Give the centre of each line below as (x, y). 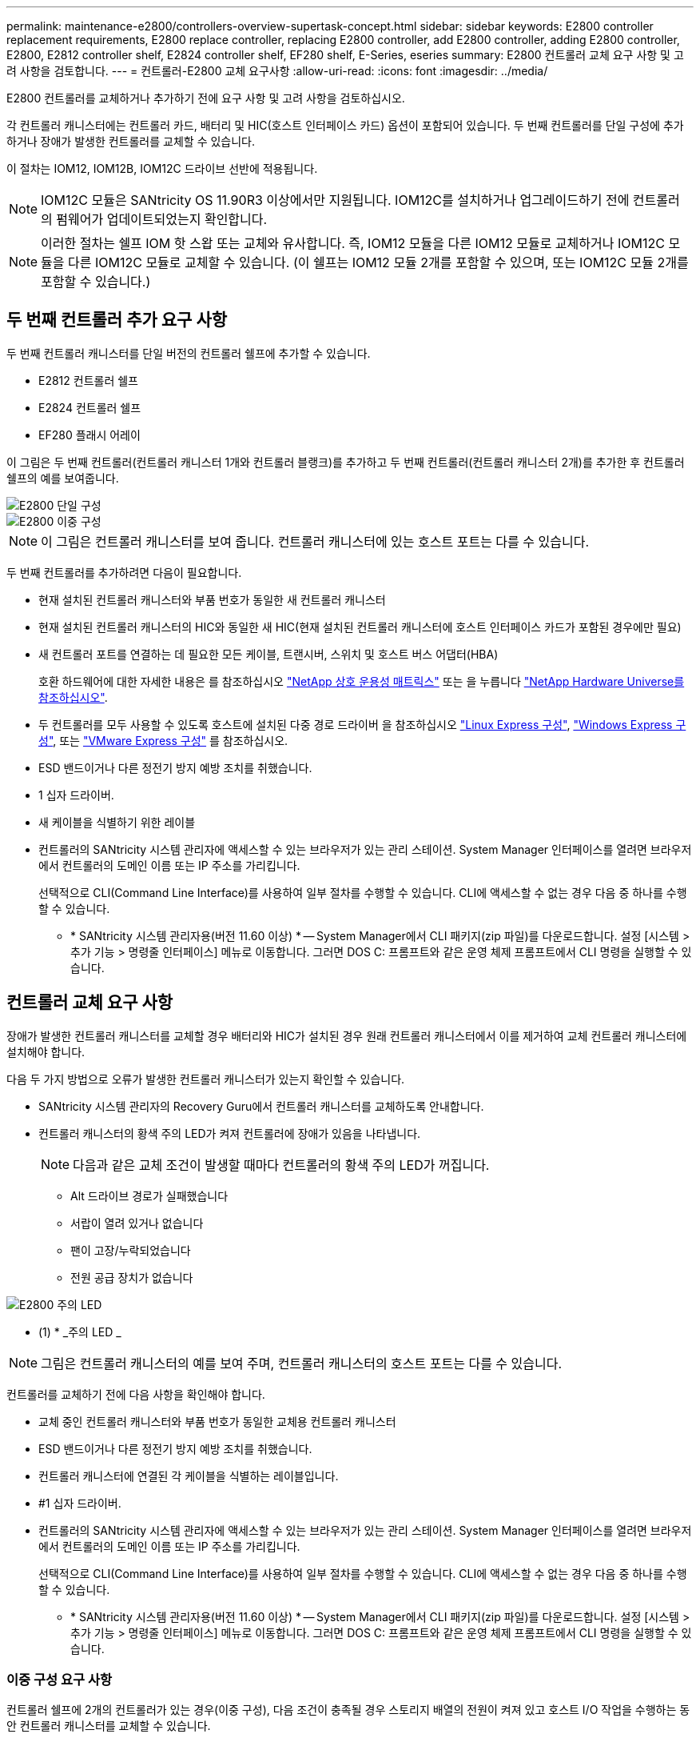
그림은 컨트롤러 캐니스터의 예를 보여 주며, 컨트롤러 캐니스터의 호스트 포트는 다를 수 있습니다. (302, 1363)
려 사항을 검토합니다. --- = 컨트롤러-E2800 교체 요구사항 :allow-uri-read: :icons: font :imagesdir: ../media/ (277, 71)
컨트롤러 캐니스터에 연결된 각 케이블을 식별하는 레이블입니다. (189, 1476)
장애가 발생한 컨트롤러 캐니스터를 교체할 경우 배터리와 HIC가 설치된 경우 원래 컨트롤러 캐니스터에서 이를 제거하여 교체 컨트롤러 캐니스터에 (347, 1035)
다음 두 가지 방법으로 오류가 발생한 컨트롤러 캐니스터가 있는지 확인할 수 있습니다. (206, 1079)
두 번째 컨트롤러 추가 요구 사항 (117, 320)
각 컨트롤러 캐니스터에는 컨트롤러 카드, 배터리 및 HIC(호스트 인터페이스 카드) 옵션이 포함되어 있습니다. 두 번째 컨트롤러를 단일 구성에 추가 (345, 125)
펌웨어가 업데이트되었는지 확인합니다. (162, 219)
